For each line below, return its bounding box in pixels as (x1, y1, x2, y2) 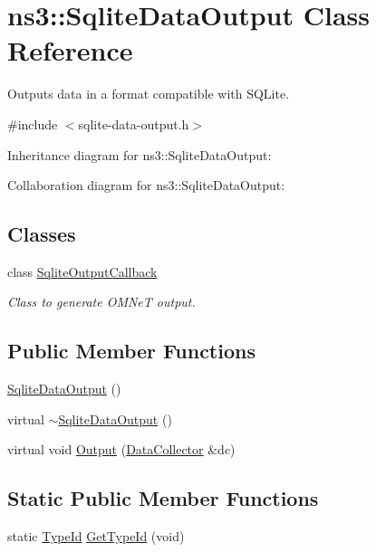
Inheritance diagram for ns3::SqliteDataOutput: (7, 145, 272, 164)
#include (7, 114, 58, 133)
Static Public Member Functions (7, 484, 319, 512)
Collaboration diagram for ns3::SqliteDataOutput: (7, 176, 285, 195)
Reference (7, 32, 133, 69)
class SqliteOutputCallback (7, 262, 158, 281)
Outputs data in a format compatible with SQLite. (7, 84, 290, 103)
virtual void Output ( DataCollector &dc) (7, 440, 236, 459)
